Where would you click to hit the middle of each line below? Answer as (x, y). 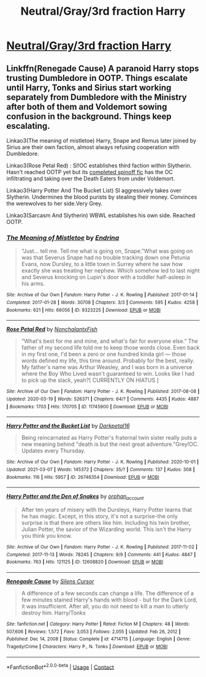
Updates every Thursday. (53, 451)
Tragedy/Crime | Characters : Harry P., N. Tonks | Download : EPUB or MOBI (87, 646)
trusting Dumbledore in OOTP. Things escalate (97, 78)
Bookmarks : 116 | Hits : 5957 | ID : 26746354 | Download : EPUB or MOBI (83, 477)
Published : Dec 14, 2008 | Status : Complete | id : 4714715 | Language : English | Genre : (99, 639)
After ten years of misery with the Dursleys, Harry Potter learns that (106, 510)
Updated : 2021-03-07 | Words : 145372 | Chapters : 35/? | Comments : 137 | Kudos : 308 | (101, 469)
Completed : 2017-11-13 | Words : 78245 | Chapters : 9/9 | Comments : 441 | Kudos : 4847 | (101, 554)
